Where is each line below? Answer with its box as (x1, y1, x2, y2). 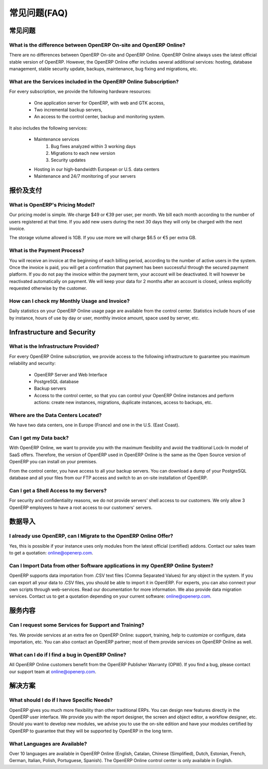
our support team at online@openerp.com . (9, 668, 97, 675)
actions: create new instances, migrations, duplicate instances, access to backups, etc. (34, 400, 213, 406)
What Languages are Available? (9, 740, 87, 747)
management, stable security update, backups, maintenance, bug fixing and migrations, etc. (9, 66, 198, 72)
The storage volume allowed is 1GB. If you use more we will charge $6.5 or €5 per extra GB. (9, 235, 197, 241)
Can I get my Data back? (9, 434, 69, 441)
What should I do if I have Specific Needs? (9, 697, 113, 703)
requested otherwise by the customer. (9, 285, 87, 291)
